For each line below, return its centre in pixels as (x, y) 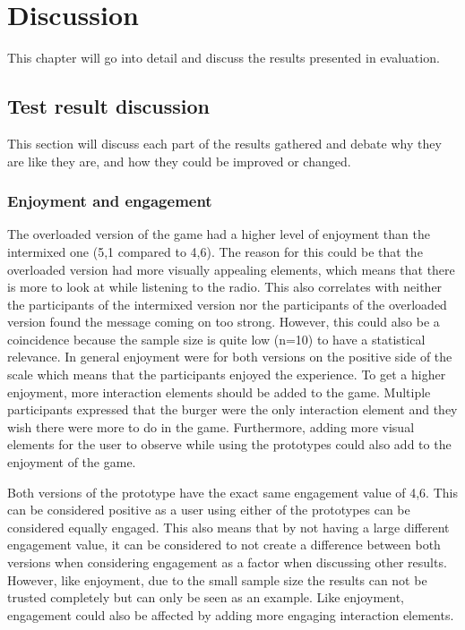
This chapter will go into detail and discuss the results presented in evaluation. (224, 58)
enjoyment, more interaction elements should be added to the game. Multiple (219, 392)
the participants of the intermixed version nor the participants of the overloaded (227, 304)
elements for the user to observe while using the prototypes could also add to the (229, 444)
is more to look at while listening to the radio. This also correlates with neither (225, 287)
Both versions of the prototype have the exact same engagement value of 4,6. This (232, 492)
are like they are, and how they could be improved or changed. (179, 161)
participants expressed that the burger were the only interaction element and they (232, 409)
